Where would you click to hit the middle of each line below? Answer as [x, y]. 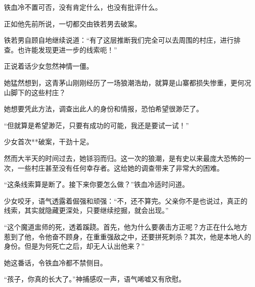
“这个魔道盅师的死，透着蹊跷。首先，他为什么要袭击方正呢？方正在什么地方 [126, 226]
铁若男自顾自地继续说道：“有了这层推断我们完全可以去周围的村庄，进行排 [122, 40]
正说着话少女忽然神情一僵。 [49, 66]
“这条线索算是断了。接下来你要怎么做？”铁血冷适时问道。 [97, 184]
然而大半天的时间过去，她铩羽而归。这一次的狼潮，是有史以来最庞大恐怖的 [124, 158]
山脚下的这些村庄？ [35, 92]
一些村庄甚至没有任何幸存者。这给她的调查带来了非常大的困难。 [120, 168]
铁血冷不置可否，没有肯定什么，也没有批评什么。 [83, 7]
